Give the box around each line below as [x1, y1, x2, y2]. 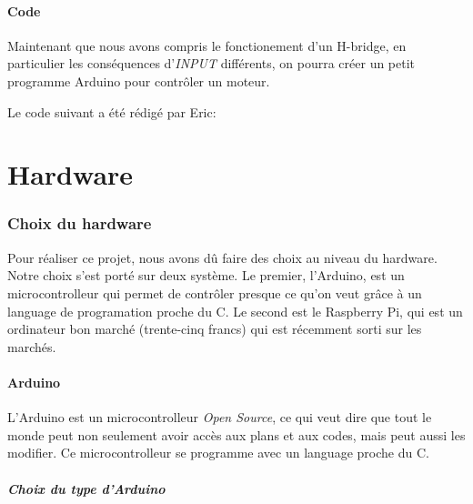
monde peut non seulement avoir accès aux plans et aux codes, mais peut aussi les [7, 425, 466, 444]
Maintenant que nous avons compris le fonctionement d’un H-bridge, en [7, 35, 407, 55]
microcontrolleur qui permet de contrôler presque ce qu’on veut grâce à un [7, 283, 422, 302]
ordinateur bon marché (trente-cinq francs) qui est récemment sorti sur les [7, 319, 422, 338]
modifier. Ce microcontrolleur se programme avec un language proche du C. [7, 443, 429, 462]
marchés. [7, 337, 56, 356]
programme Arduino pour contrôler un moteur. [7, 71, 270, 90]
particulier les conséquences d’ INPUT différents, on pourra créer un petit [7, 54, 416, 73]
